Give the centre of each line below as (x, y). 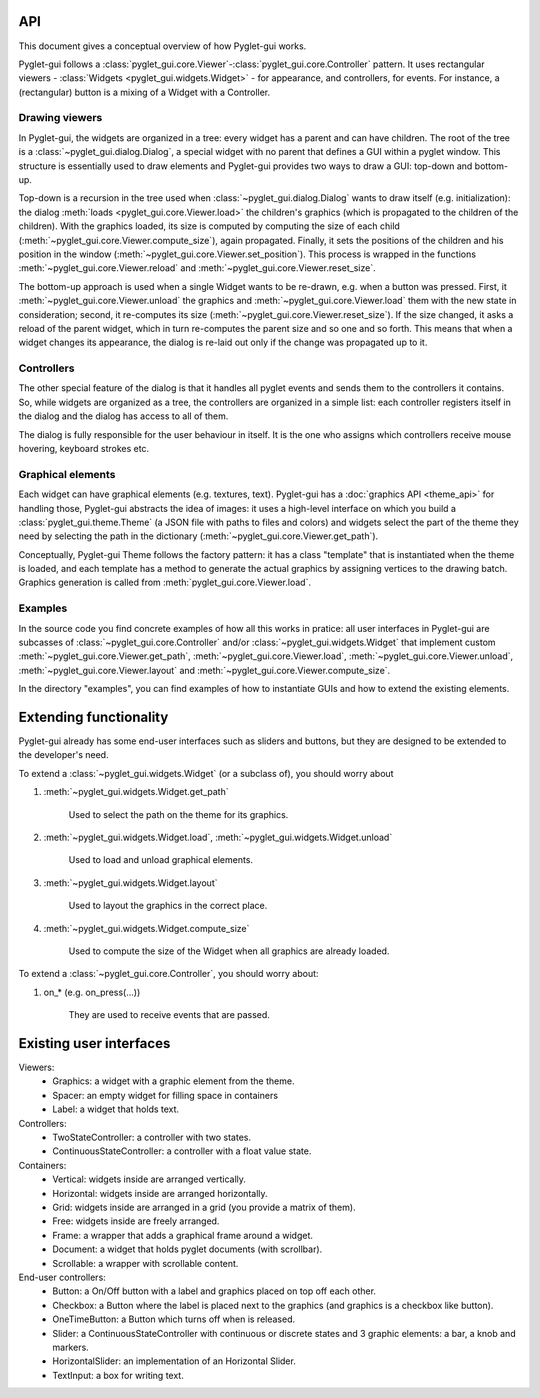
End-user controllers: (62, 1277)
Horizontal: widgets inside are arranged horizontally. (160, 1193)
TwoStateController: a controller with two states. (152, 1137)
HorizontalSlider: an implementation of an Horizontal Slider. (174, 1361)
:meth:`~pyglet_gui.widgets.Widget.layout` (130, 882)
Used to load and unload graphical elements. (161, 860)
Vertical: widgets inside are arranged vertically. (149, 1179)
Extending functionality (93, 717)
